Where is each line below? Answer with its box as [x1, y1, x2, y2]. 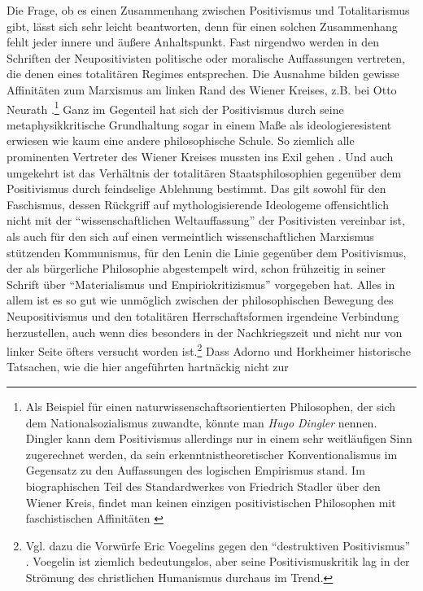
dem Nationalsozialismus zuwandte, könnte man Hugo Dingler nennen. [25, 414, 377, 431]
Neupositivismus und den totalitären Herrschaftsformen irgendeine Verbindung [7, 307, 399, 324]
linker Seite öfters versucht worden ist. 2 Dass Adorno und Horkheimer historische [7, 340, 411, 359]
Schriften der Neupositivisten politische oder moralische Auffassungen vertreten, [7, 49, 405, 66]
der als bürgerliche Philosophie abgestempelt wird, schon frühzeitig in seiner [7, 260, 386, 277]
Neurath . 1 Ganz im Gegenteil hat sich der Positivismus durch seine [7, 98, 344, 117]
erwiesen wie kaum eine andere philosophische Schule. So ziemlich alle [7, 132, 355, 149]
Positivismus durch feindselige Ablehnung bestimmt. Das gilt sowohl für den [7, 180, 386, 197]
